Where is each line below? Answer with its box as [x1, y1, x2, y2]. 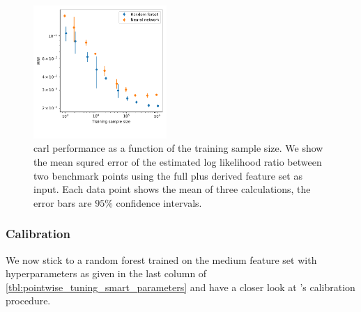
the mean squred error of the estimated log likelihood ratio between [33, 154, 322, 169]
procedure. [6, 293, 51, 308]
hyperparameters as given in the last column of [6, 266, 207, 281]
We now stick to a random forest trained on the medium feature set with [6, 252, 317, 267]
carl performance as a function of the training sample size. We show [33, 141, 323, 155]
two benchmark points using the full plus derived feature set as [33, 168, 302, 182]
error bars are [33, 195, 92, 210]
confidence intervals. [116, 195, 202, 210]
